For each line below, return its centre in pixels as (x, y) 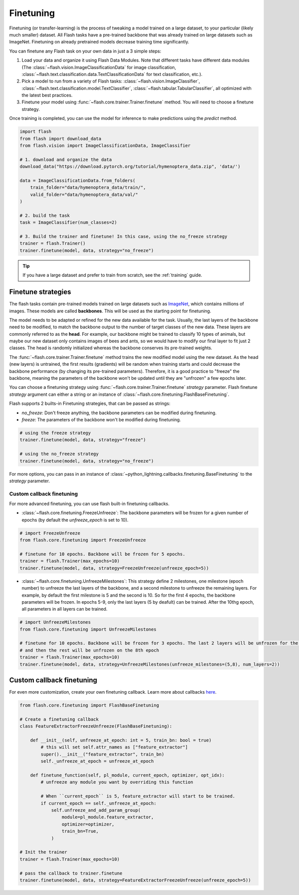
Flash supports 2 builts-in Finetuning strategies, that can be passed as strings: (90, 404)
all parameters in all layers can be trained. (65, 609)
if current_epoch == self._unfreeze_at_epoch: (98, 803)
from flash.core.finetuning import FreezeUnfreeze (83, 540)
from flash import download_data (61, 138)
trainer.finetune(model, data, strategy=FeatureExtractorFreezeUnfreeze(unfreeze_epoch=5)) (135, 880)
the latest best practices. (47, 95)
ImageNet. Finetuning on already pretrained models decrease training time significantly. (99, 42)
